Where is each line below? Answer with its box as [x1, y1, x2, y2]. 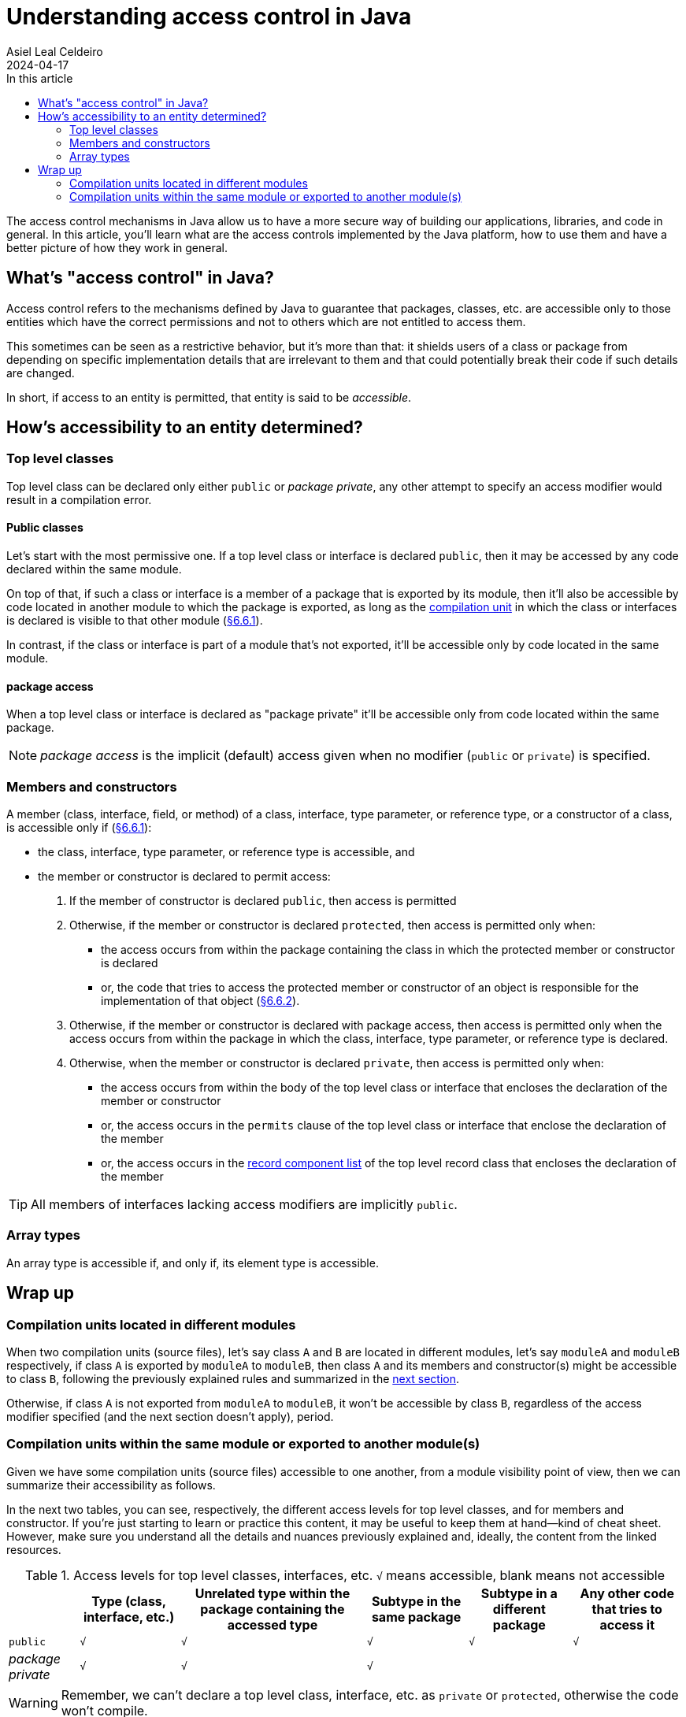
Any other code [580, 1585, 674, 1601]
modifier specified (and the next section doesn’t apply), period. [6, 1409, 334, 1423]
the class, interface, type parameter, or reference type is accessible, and [38, 845, 415, 858]
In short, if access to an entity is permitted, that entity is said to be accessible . [6, 390, 412, 404]
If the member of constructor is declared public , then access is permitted [69, 894, 457, 907]
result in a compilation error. [6, 492, 152, 506]
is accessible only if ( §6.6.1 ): [6, 821, 152, 834]
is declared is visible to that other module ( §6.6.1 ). [6, 614, 263, 628]
